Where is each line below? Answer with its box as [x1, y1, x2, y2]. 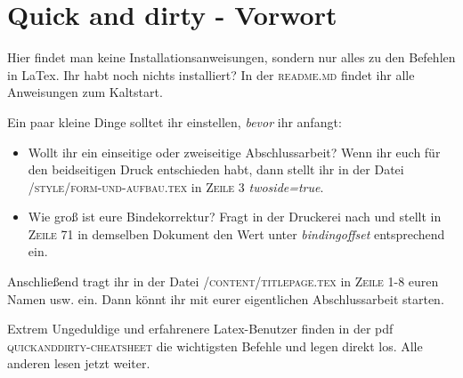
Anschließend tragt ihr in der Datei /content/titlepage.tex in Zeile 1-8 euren [7, 272, 439, 291]
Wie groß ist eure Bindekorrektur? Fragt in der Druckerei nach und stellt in [28, 207, 442, 226]
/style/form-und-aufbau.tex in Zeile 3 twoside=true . [28, 177, 324, 196]
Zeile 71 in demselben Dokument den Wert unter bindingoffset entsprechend [28, 224, 445, 243]
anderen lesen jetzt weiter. [7, 354, 150, 373]
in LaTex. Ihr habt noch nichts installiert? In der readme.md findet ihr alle [7, 65, 415, 84]
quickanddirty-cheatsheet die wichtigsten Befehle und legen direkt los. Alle [7, 336, 423, 355]
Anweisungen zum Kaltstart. [7, 83, 163, 101]
